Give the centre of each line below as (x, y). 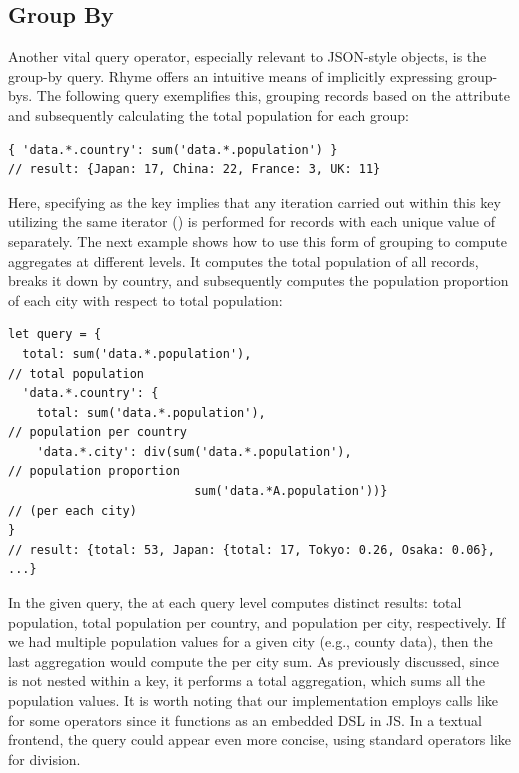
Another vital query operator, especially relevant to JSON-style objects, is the (247, 56)
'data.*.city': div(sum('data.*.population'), (194, 451)
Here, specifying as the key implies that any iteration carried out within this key (254, 201)
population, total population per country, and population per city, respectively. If (257, 621)
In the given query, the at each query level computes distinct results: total (235, 602)
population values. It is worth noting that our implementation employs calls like (253, 700)
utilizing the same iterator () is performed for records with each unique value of (252, 221)
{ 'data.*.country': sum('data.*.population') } (173, 149)
